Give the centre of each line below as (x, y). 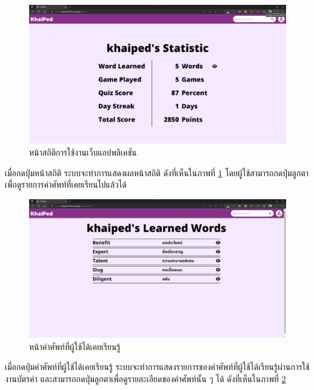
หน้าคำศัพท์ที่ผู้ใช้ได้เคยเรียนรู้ (75, 346)
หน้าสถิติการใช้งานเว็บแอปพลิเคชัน (83, 152)
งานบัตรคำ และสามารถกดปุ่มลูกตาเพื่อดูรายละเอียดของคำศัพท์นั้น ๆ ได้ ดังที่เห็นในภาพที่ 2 (145, 378)
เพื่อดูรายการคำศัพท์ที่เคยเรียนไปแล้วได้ (66, 184)
